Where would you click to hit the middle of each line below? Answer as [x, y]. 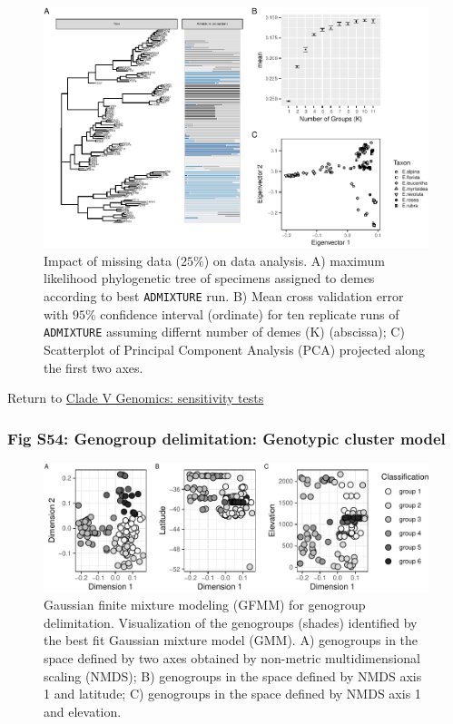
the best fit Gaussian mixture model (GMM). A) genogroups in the [231, 640]
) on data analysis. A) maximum [294, 260]
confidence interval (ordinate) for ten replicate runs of [250, 313]
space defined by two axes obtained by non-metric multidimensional [232, 657]
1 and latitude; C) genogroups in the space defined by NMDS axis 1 [232, 694]
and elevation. [83, 711]
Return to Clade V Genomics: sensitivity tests [136, 398]
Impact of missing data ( [113, 260]
